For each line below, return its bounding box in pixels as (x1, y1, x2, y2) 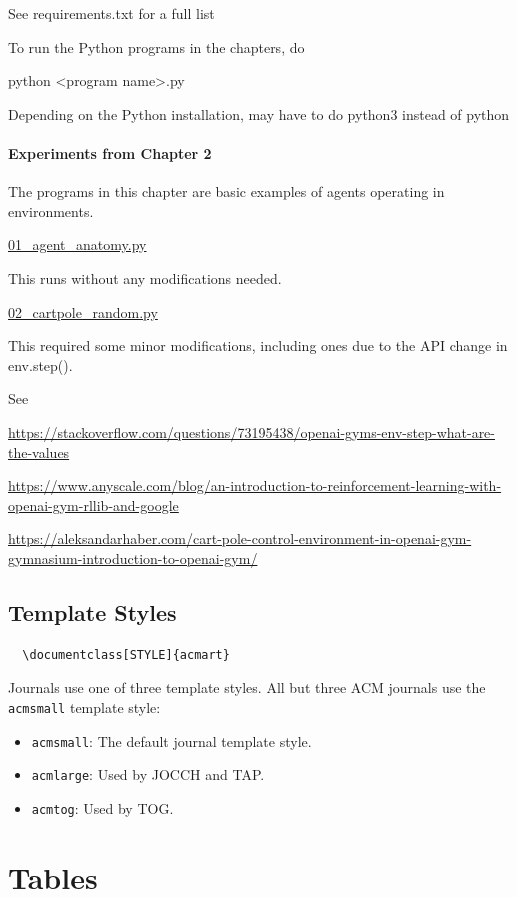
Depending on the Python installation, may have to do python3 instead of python (8, 103, 510, 124)
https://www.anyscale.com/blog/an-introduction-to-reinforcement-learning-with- (8, 475, 502, 496)
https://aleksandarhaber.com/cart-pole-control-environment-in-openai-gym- (8, 528, 472, 549)
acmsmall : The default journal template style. (31, 730, 312, 751)
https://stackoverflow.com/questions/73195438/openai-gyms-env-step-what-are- (8, 421, 496, 442)
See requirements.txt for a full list (8, 3, 215, 23)
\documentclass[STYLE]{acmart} (22, 647, 230, 662)
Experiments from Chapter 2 (8, 142, 212, 163)
